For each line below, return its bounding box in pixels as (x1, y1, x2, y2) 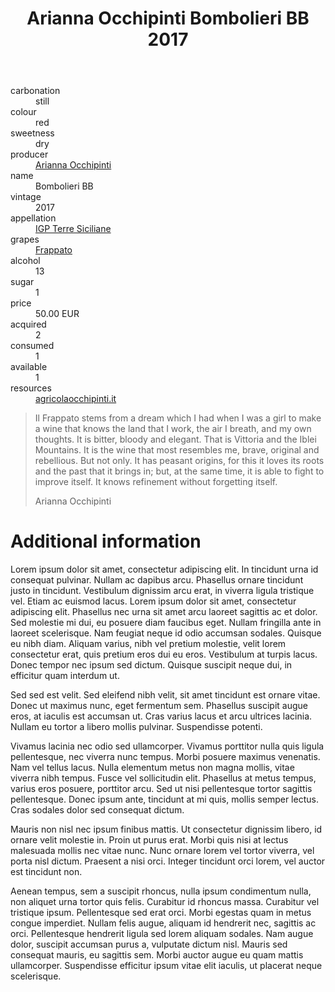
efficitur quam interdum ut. (10, 670, 120, 682)
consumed (10, 340, 55, 352)
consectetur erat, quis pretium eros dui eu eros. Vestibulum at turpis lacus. (10, 648, 318, 661)
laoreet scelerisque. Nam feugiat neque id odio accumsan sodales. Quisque (10, 627, 322, 639)
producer (10, 148, 49, 161)
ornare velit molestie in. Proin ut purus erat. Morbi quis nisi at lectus (10, 834, 289, 846)
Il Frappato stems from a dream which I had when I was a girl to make (34, 412, 322, 424)
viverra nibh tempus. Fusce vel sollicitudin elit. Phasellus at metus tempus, (10, 772, 317, 784)
